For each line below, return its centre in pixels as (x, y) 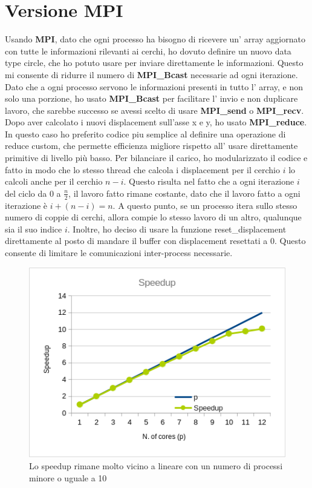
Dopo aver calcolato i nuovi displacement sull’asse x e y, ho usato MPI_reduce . (156, 122)
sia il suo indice (34, 229)
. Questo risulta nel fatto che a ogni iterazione (209, 181)
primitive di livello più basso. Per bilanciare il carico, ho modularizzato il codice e (156, 158)
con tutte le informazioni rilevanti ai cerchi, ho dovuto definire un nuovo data (148, 51)
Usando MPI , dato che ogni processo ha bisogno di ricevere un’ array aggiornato (155, 39)
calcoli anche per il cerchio (54, 181)
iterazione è (26, 205)
